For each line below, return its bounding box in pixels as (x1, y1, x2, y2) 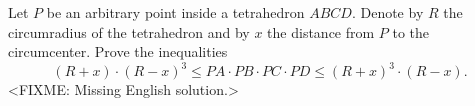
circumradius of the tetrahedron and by (8, 21, 250, 42)
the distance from (267, 21, 375, 42)
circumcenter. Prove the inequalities (8, 41, 228, 62)
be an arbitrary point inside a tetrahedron (46, 2, 305, 22)
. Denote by (351, 2, 424, 22)
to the (392, 21, 430, 42)
